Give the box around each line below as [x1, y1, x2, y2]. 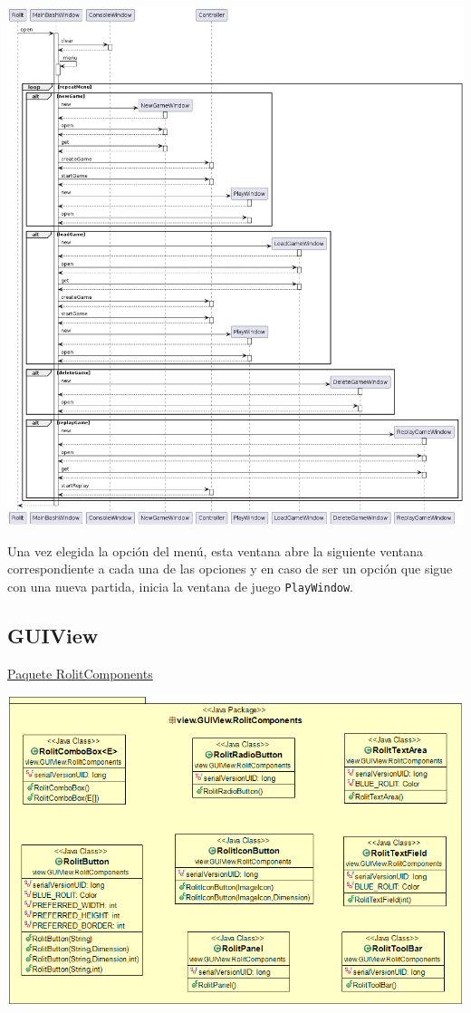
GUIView [7, 621, 99, 649]
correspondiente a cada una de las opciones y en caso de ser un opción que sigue [7, 559, 453, 578]
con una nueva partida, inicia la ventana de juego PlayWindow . [7, 576, 354, 595]
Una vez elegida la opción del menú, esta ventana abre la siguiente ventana [7, 541, 424, 560]
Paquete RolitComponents [7, 663, 153, 682]
